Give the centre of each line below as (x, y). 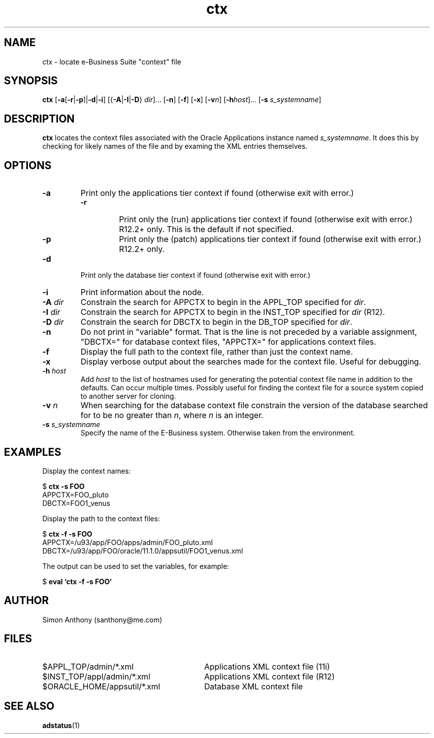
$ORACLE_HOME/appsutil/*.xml (101, 686)
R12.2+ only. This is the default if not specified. (206, 229)
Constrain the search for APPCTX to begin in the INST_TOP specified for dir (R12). (233, 312)
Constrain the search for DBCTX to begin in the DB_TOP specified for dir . (216, 322)
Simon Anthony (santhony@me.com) (102, 619)
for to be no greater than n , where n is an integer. (172, 415)
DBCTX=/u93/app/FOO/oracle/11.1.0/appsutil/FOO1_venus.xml (143, 551)
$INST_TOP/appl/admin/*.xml (96, 676)
